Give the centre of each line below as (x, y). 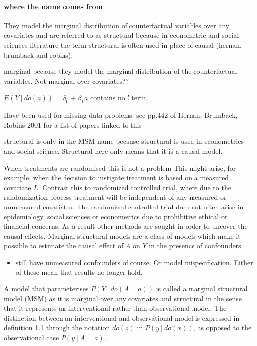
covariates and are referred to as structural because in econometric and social (122, 35)
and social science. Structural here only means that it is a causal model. (113, 151)
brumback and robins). (39, 54)
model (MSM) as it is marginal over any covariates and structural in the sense (123, 298)
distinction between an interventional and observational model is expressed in (122, 317)
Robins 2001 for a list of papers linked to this (73, 124)
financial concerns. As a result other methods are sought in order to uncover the (126, 226)
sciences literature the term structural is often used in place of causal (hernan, (123, 44)
